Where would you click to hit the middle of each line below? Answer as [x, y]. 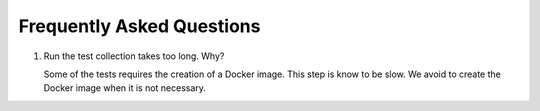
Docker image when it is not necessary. [125, 88]
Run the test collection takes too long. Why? [134, 56]
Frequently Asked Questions [139, 26]
